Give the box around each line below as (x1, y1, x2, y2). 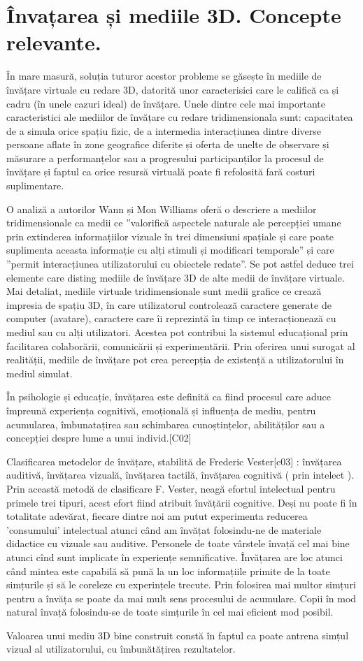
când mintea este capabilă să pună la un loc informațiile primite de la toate (6, 563, 330, 578)
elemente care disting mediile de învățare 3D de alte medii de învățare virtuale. (6, 270, 345, 284)
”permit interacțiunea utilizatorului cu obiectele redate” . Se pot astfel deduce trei (6, 256, 354, 271)
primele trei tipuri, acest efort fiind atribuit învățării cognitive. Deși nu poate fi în (6, 495, 357, 509)
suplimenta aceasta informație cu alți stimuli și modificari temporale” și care (6, 242, 334, 257)
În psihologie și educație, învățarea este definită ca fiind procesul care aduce (6, 389, 331, 404)
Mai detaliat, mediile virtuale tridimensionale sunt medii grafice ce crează (6, 284, 322, 298)
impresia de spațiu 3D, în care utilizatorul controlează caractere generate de (6, 297, 332, 312)
